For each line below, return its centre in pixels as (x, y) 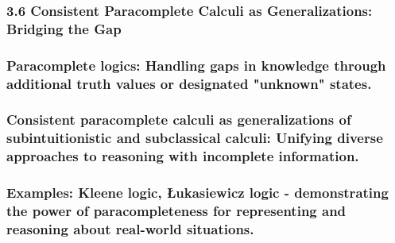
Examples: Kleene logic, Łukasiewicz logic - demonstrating (197, 193)
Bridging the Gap (64, 28)
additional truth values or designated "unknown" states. (189, 83)
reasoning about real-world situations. (130, 228)
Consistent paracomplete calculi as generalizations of (179, 120)
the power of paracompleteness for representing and (176, 211)
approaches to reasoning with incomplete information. (183, 156)
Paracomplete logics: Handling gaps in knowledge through (196, 65)
